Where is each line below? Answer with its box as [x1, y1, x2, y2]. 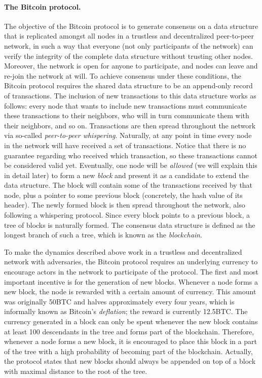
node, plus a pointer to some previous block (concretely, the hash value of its [4, 189, 243, 200]
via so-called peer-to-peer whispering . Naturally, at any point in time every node [4, 130, 252, 141]
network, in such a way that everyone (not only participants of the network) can [4, 40, 253, 51]
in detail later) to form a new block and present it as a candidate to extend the [4, 169, 249, 180]
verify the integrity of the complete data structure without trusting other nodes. [4, 50, 253, 61]
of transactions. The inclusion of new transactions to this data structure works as [4, 90, 256, 100]
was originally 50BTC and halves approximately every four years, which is [4, 296, 235, 306]
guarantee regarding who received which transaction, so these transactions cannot [4, 150, 257, 160]
